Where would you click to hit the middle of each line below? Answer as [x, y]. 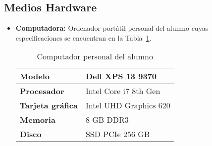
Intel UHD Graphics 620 [128, 105]
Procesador [42, 91]
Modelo [34, 76]
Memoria [37, 120]
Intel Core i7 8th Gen [123, 91]
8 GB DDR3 [107, 120]
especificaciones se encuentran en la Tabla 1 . [83, 37]
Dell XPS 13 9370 [121, 76]
